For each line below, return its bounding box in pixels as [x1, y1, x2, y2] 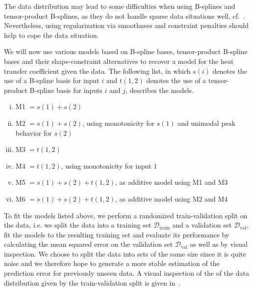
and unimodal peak [177, 117, 236, 128]
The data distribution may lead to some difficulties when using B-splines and [4, 1, 235, 11]
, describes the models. [126, 85, 194, 95]
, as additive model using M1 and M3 [115, 177, 228, 187]
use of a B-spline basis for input [4, 75, 100, 86]
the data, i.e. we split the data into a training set [4, 220, 152, 230]
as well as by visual [190, 239, 248, 249]
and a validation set [172, 220, 232, 230]
